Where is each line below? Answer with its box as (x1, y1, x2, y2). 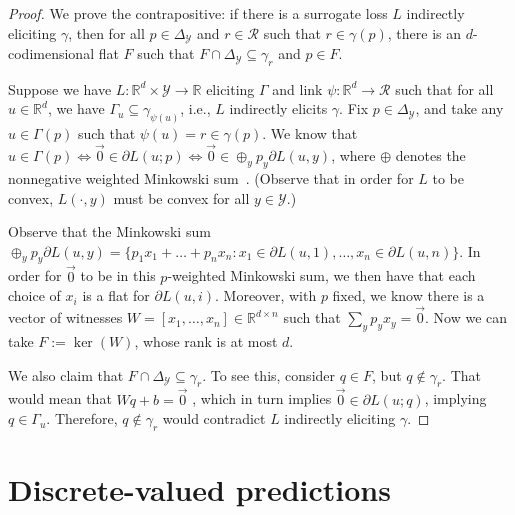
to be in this (80, 265, 156, 286)
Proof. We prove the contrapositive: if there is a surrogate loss (8, 3, 388, 23)
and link (272, 78, 323, 99)
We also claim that (8, 364, 124, 385)
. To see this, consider (202, 364, 336, 385)
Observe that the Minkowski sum (8, 221, 211, 242)
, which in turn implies (192, 388, 332, 409)
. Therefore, (46, 408, 118, 429)
